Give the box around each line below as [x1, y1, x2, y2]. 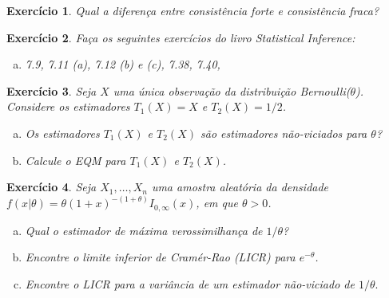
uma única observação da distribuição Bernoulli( [113, 82, 351, 99]
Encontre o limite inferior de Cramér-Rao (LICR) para [25, 249, 296, 265]
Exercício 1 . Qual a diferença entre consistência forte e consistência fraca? [6, 2, 379, 18]
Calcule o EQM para [25, 151, 126, 168]
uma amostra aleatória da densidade [151, 178, 329, 195]
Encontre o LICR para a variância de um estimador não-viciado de [25, 275, 355, 292]
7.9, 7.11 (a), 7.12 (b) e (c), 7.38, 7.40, [25, 56, 220, 73]
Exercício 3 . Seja [6, 82, 97, 99]
